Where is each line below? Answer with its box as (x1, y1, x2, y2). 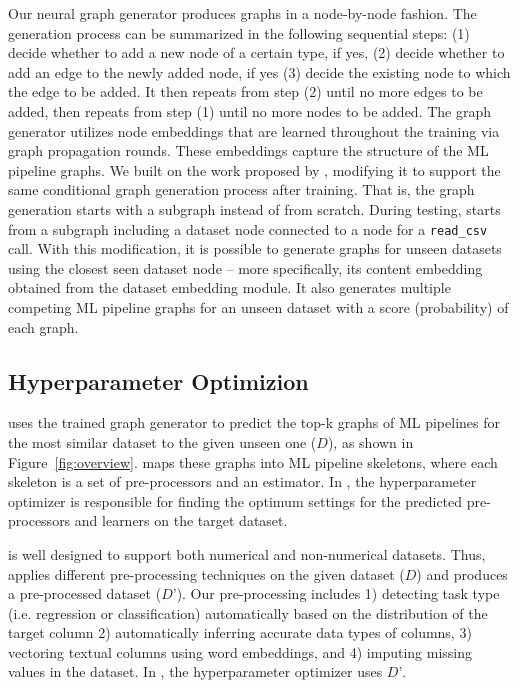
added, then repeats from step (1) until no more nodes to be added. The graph (8, 100, 492, 121)
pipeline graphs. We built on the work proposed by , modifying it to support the (8, 159, 501, 180)
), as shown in (327, 431, 414, 452)
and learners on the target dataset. (74, 510, 288, 531)
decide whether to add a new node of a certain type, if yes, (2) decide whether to (8, 42, 505, 63)
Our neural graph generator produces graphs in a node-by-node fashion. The (8, 3, 477, 23)
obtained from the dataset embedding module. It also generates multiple (8, 277, 451, 298)
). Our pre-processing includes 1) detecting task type (176, 583, 500, 604)
